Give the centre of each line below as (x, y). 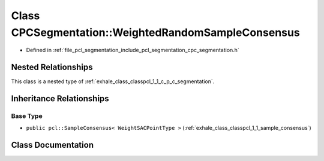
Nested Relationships (52, 67)
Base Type (27, 116)
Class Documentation (52, 145)
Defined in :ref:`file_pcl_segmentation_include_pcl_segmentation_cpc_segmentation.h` (133, 50)
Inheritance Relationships (60, 99)
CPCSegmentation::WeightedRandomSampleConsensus (155, 32)
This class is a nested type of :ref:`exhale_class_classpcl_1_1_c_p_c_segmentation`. (113, 81)
